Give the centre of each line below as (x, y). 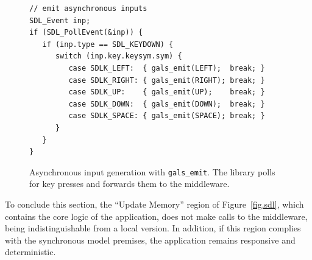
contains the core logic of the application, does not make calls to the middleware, (156, 216)
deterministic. (30, 252)
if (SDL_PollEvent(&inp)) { (86, 33)
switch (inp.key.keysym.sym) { (119, 56)
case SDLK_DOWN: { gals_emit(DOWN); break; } (167, 104)
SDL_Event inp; (60, 20)
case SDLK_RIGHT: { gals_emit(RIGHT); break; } (167, 80)
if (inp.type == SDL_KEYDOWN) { (108, 44)
